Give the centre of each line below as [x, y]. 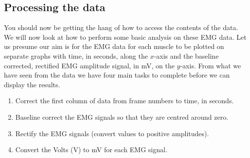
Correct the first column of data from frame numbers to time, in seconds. [125, 101]
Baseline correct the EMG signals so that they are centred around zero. [122, 117]
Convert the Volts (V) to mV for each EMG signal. [91, 150]
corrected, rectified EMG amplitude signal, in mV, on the [89, 65]
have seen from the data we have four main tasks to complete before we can [117, 75]
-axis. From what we [211, 65]
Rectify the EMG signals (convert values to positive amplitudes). [112, 133]
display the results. [32, 84]
